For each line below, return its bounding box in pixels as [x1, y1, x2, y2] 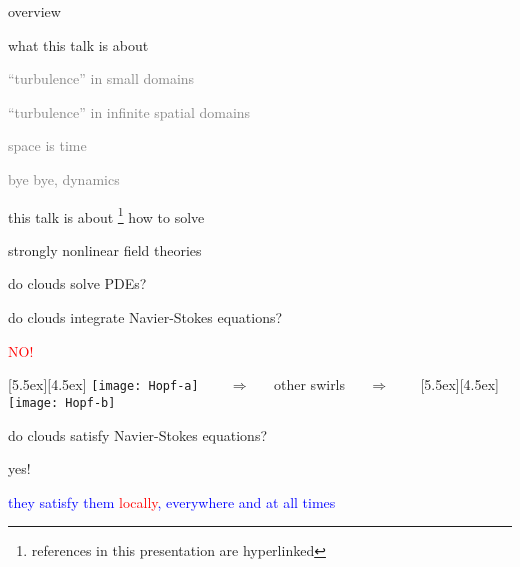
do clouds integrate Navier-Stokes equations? [8, 307, 283, 327]
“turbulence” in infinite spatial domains [8, 101, 251, 122]
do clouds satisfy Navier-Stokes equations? [8, 424, 268, 445]
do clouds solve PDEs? [8, 273, 147, 294]
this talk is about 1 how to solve [8, 203, 205, 227]
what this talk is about [8, 34, 149, 55]
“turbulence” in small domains [8, 68, 195, 89]
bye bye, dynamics [8, 168, 120, 189]
